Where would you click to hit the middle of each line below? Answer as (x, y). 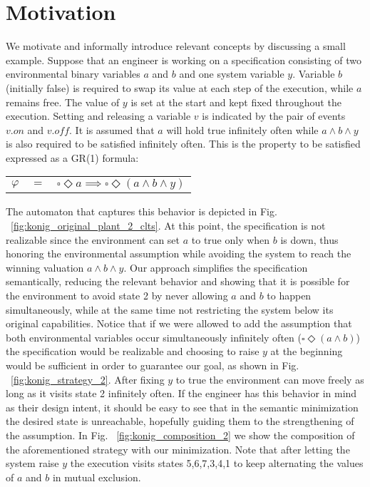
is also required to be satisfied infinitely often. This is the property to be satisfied (183, 144)
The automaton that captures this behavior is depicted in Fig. (142, 211)
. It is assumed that (112, 129)
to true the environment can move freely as (270, 379)
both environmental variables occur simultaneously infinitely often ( (154, 337)
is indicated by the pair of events (274, 116)
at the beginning (307, 351)
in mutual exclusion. (97, 477)
